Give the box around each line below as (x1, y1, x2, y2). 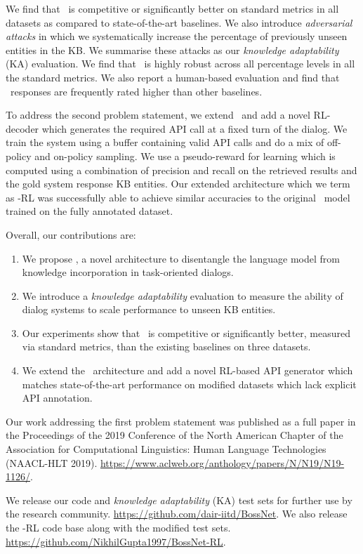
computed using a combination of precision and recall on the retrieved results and (6, 162, 357, 177)
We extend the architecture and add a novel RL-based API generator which (22, 363, 353, 378)
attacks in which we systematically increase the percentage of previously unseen (6, 29, 348, 44)
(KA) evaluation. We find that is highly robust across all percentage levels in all (6, 56, 355, 71)
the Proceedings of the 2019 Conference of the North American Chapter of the (6, 428, 343, 442)
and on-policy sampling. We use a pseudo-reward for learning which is (34, 148, 336, 163)
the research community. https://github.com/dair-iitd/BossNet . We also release (6, 506, 348, 521)
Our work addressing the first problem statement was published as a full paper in (6, 414, 356, 428)
